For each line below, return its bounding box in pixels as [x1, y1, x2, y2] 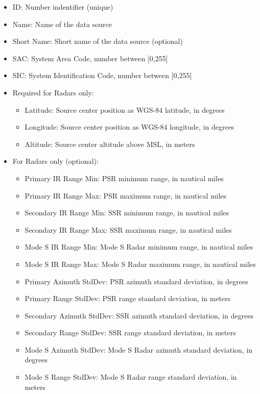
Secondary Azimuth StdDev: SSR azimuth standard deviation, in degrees [25, 310, 254, 321]
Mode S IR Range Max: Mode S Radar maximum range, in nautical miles [25, 258, 256, 269]
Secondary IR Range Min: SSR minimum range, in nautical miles [25, 207, 229, 218]
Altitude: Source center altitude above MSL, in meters [25, 138, 195, 149]
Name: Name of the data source [12, 18, 112, 29]
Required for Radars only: [12, 87, 94, 97]
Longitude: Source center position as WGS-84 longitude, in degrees [25, 121, 234, 132]
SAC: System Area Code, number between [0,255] [12, 53, 168, 63]
